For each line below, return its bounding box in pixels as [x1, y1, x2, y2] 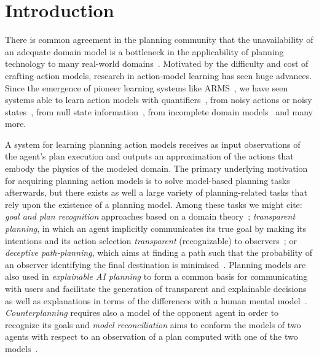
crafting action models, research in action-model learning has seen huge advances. [5, 69, 312, 82]
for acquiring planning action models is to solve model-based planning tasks [5, 174, 290, 186]
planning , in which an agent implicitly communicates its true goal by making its [5, 222, 306, 235]
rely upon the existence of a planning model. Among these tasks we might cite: [5, 198, 302, 210]
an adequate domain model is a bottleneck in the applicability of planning [5, 45, 284, 58]
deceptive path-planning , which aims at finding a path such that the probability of [5, 246, 313, 259]
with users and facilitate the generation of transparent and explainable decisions [5, 282, 307, 294]
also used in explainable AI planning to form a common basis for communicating [5, 270, 308, 283]
